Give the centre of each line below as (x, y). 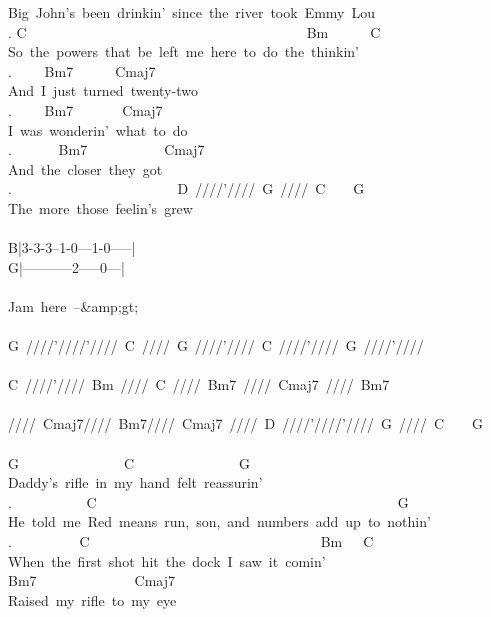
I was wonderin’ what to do (98, 129)
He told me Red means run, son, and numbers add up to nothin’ (219, 521)
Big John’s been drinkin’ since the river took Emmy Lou (192, 12)
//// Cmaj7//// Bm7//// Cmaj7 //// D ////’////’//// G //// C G (246, 423)
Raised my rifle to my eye (92, 599)
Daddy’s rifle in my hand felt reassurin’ (135, 482)
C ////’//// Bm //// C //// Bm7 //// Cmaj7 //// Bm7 (199, 384)
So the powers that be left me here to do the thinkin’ (183, 51)
